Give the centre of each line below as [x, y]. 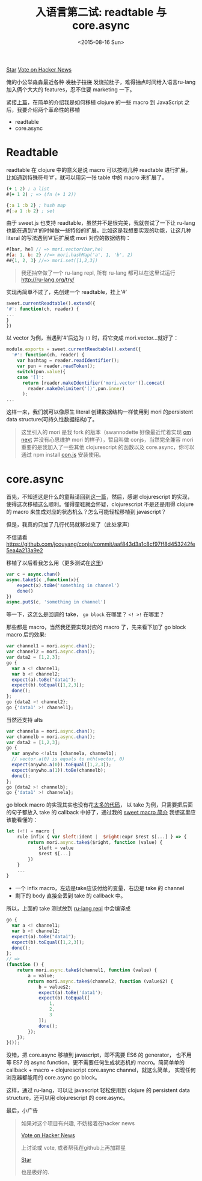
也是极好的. [35, 1172]
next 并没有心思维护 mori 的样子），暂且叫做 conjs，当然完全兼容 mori [107, 440]
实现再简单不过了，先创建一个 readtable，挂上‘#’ [67, 292]
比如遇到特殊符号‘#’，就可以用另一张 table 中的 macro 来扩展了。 [87, 177]
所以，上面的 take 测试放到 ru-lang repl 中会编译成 [69, 909]
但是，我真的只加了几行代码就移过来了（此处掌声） [69, 525]
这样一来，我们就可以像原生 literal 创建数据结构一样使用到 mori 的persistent [100, 412]
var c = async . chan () [33, 575]
